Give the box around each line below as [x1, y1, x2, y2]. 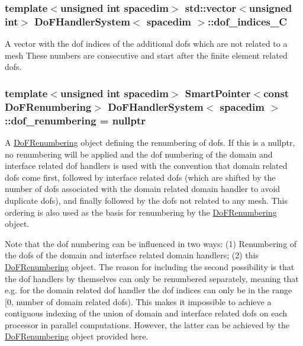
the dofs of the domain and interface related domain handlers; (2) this [5, 249, 259, 261]
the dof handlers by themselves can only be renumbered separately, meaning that [5, 272, 299, 284]
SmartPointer [185, 85, 251, 100]
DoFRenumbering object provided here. [5, 330, 149, 342]
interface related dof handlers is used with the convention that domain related [5, 159, 288, 172]
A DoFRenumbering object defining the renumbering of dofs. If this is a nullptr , [5, 136, 295, 148]
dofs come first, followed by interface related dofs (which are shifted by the [5, 171, 276, 183]
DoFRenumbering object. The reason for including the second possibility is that [5, 260, 295, 273]
